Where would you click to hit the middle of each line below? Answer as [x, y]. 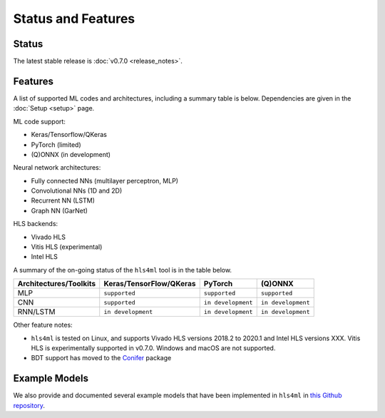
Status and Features [74, 19]
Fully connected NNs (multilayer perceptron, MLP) [104, 180]
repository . [29, 405]
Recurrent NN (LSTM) [63, 200]
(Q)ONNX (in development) [71, 154]
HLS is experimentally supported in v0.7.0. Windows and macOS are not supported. [153, 348]
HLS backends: [36, 224]
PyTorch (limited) [56, 144]
